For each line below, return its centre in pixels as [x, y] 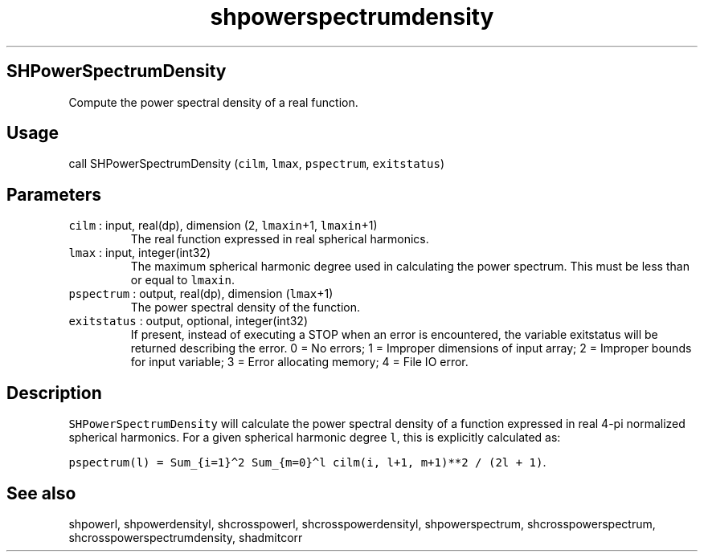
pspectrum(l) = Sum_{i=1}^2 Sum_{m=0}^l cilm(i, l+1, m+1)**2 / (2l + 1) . [307, 462]
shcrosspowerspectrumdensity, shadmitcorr [186, 537]
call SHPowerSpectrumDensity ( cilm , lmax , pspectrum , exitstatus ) [256, 164]
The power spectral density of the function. [245, 308]
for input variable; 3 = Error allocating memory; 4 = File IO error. [299, 362]
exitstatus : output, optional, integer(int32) [188, 321]
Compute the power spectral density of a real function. [213, 102]
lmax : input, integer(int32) [140, 253]
